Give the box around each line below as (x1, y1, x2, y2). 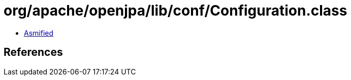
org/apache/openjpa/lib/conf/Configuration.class (4, 2, 347, 19)
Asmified (24, 28, 54, 37)
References (4, 46, 63, 59)
